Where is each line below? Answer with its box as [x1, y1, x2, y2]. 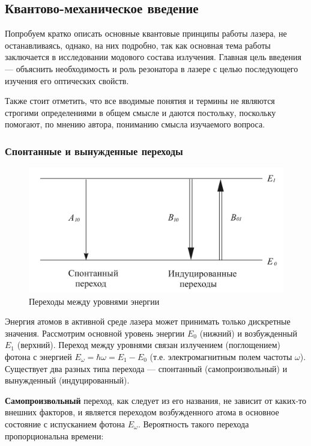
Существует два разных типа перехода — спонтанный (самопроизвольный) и [5, 362, 288, 374]
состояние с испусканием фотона [5, 417, 125, 430]
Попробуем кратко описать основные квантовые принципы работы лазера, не [5, 27, 287, 40]
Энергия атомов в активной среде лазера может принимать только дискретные [5, 315, 291, 328]
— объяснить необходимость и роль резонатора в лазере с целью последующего [5, 62, 298, 75]
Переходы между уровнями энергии [29, 295, 160, 307]
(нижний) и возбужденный [199, 326, 297, 339]
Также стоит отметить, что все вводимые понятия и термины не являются [5, 94, 275, 107]
